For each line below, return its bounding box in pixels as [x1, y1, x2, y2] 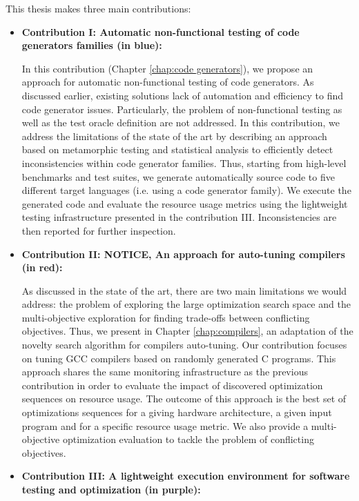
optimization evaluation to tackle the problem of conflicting [62, 432, 314, 446]
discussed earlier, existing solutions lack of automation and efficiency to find [21, 88, 344, 102]
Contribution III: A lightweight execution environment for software [21, 469, 350, 483]
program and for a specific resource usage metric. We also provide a [21, 418, 309, 433]
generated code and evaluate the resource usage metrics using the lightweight [21, 196, 348, 210]
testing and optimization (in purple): [21, 482, 201, 496]
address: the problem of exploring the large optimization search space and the [21, 297, 351, 311]
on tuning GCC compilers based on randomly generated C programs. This [21, 351, 336, 365]
